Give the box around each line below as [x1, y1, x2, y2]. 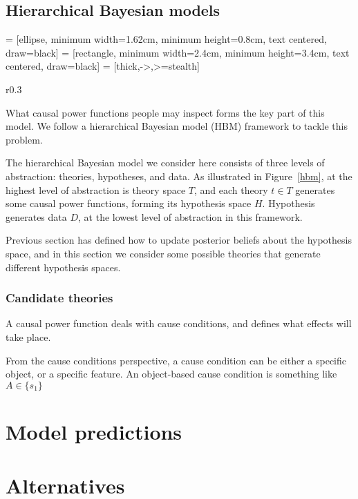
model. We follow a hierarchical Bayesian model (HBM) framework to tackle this [6, 119, 348, 133]
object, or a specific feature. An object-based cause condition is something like [6, 366, 337, 381]
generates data [6, 209, 67, 224]
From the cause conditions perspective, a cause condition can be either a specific [6, 353, 346, 367]
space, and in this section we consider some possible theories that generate [6, 246, 321, 260]
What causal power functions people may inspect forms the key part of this [6, 105, 325, 119]
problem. [6, 132, 43, 146]
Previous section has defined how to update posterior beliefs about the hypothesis [6, 233, 352, 247]
